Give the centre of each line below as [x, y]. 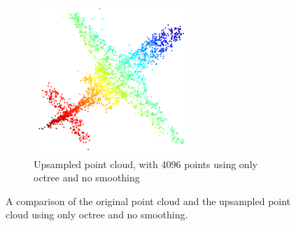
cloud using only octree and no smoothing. [97, 214]
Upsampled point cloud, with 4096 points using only [146, 164]
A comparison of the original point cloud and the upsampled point [148, 201]
